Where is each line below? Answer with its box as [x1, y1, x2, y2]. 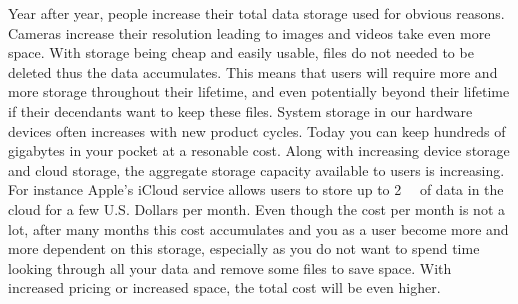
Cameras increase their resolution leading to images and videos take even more [8, 22, 491, 43]
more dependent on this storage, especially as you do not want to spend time [8, 238, 480, 259]
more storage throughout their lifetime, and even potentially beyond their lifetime [8, 81, 510, 102]
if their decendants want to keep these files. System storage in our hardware [8, 100, 473, 121]
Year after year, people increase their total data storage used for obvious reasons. [8, 3, 505, 23]
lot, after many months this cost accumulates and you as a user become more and [8, 218, 509, 239]
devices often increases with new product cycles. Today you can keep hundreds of [8, 120, 506, 141]
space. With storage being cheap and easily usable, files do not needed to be [8, 42, 474, 63]
